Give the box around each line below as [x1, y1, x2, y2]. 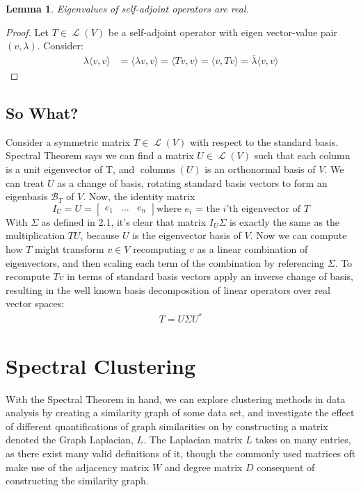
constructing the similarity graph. [6, 473, 149, 488]
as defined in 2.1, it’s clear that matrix [41, 214, 207, 229]
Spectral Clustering [6, 351, 196, 379]
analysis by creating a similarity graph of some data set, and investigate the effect [6, 405, 355, 420]
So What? [6, 102, 79, 124]
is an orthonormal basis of [204, 162, 316, 177]
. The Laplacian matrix [143, 432, 243, 447]
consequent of [257, 459, 315, 474]
